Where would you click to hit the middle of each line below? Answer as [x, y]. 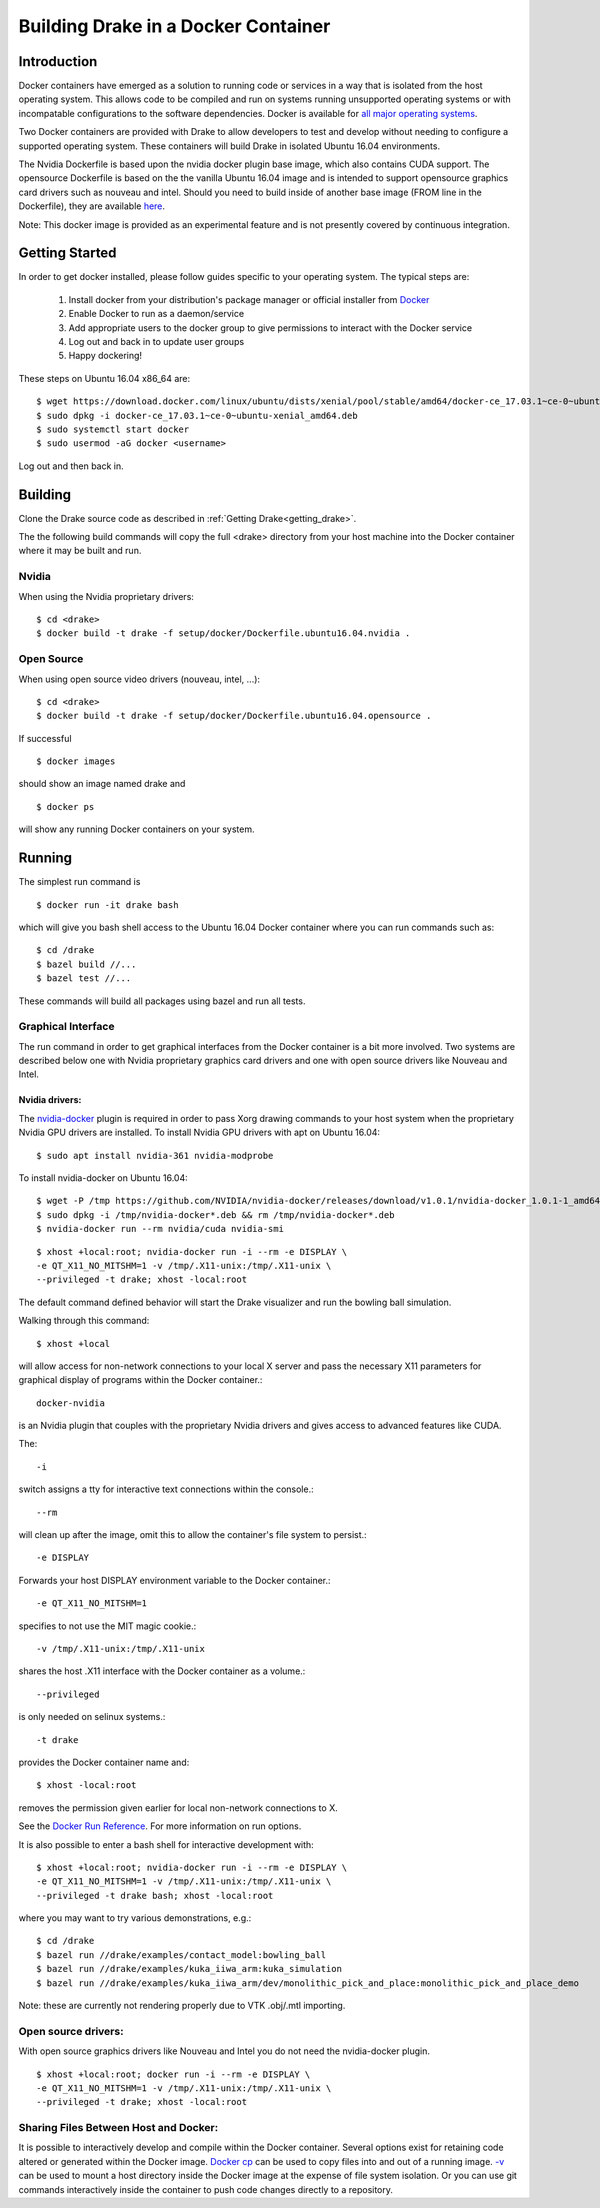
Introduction [58, 61]
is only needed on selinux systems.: [92, 1717]
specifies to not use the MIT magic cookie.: [107, 1626]
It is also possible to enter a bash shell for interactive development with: [166, 1844]
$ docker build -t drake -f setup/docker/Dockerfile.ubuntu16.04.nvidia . [223, 633]
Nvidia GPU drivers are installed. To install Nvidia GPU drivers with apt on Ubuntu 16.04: [199, 1132]
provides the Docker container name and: [104, 1762]
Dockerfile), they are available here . [91, 206]
